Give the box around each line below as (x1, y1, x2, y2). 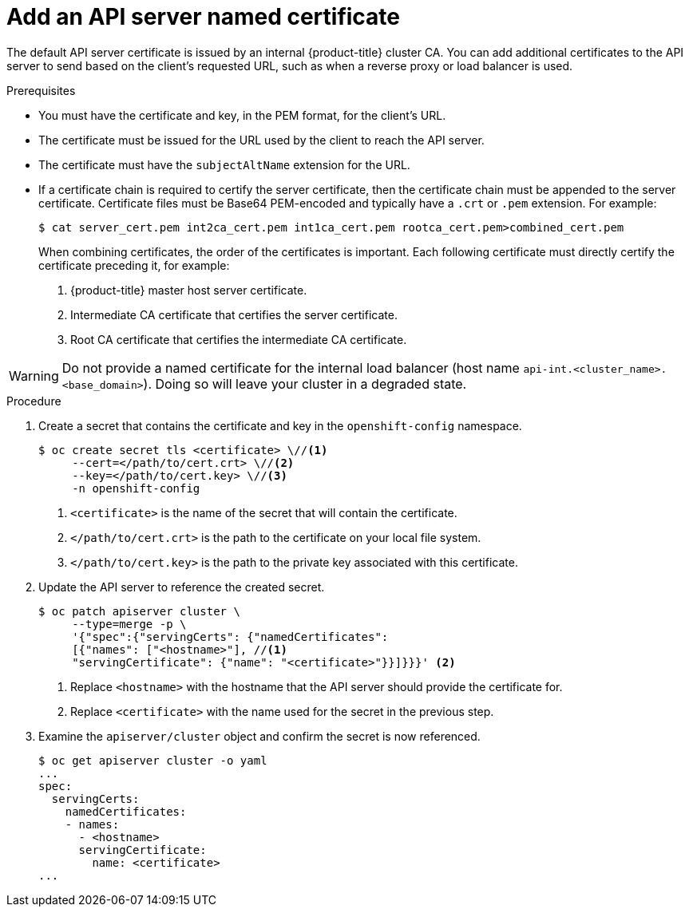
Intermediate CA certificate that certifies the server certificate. (70, 307, 398, 322)
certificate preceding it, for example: (38, 258, 230, 272)
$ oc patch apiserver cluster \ (38, 604, 240, 618)
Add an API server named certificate (6, 3, 401, 30)
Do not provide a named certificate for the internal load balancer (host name (61, 359, 520, 376)
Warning (9, 367, 59, 384)
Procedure (6, 393, 61, 408)
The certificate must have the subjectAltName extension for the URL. (38, 157, 410, 172)
